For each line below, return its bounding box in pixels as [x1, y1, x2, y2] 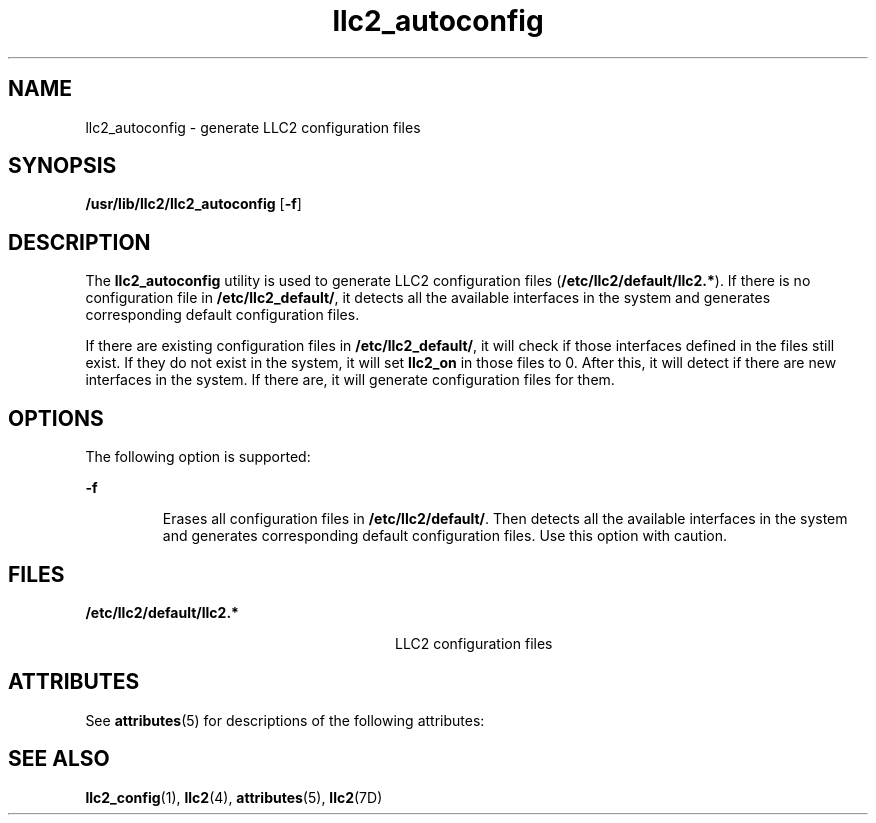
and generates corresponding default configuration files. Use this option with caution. [162, 527, 728, 545]
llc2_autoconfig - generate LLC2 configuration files [85, 118, 421, 136]
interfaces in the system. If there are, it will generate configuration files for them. [85, 371, 615, 389]
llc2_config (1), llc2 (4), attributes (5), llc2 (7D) [85, 788, 383, 806]
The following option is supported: [85, 448, 311, 466]
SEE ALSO [8, 746, 110, 772]
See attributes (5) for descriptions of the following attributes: [85, 711, 485, 729]
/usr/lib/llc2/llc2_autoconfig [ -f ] [85, 195, 302, 213]
